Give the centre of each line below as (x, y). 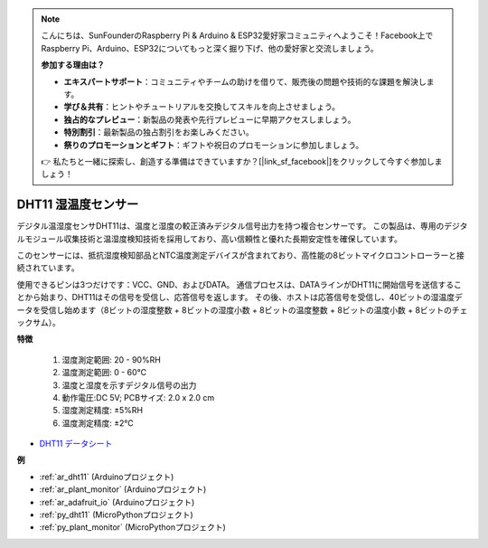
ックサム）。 (38, 322)
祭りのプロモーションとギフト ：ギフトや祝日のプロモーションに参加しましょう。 (214, 145)
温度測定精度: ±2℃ (98, 423)
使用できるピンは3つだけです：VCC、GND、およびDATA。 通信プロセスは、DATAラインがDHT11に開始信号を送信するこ (239, 284)
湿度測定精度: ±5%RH (103, 411)
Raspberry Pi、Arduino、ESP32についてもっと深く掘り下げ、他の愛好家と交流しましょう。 (210, 48)
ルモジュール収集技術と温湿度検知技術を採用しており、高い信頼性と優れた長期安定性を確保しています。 (209, 239)
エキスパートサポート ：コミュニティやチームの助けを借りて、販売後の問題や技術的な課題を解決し (245, 81)
